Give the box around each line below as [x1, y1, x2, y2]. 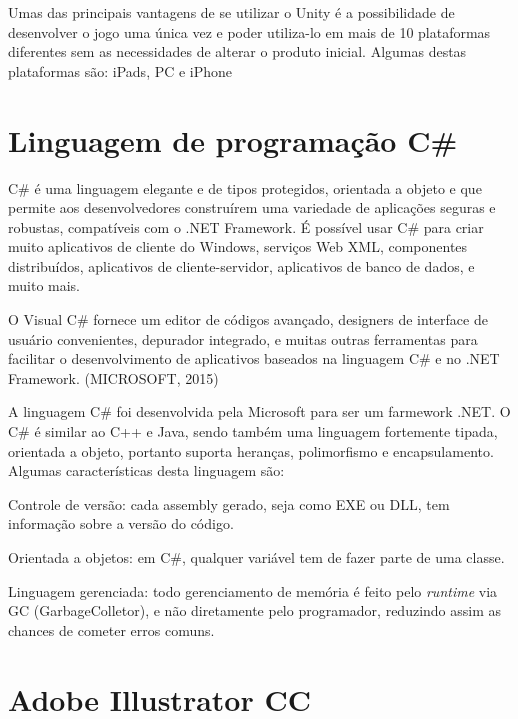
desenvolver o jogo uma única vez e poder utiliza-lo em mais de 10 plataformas [8, 21, 491, 42]
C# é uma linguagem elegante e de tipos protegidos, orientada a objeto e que [8, 177, 482, 198]
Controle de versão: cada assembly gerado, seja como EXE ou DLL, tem [8, 493, 450, 514]
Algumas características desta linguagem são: [8, 460, 285, 481]
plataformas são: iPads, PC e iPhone [8, 60, 233, 81]
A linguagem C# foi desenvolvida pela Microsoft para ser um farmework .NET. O [8, 401, 511, 422]
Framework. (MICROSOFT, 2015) [8, 367, 219, 388]
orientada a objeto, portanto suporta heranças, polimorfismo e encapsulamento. [8, 440, 494, 461]
